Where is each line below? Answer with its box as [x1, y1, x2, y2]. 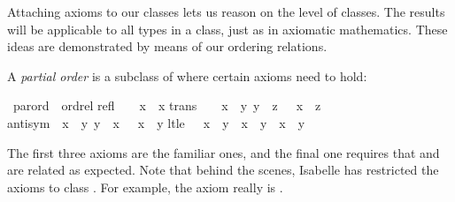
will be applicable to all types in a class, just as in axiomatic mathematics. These [7, 19, 448, 38]
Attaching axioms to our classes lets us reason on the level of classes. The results [7, 3, 445, 20]
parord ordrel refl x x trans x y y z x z [12, 96, 321, 115]
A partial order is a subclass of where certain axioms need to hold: [7, 66, 367, 85]
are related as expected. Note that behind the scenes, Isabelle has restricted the [7, 161, 439, 179]
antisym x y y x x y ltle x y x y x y [7, 113, 305, 131]
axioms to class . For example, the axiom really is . [7, 177, 283, 196]
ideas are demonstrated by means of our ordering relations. [7, 37, 328, 56]
